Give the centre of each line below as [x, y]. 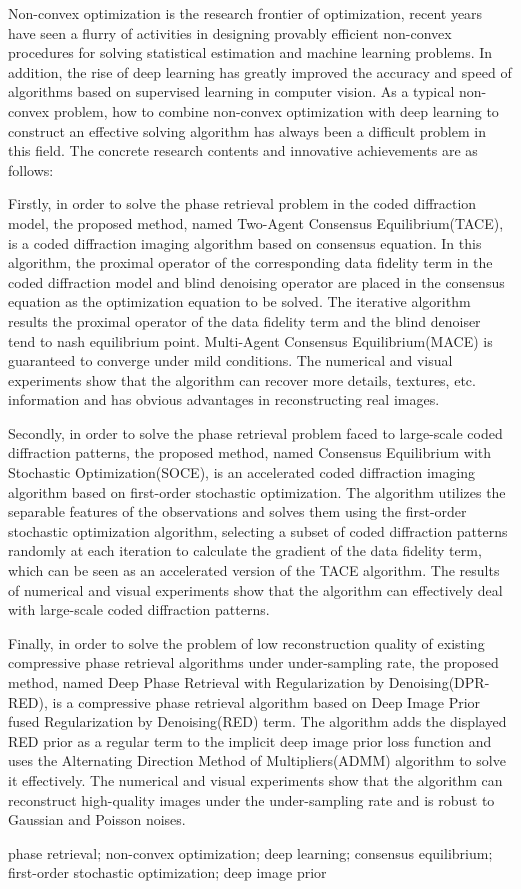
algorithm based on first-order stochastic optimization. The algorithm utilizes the [257, 491]
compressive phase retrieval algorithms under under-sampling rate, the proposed [253, 662]
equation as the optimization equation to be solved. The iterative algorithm [239, 301]
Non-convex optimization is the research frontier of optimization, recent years [245, 13]
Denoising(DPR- [439, 682]
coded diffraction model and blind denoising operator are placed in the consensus [256, 281]
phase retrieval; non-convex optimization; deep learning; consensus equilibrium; [250, 852]
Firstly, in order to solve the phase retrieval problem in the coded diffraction [242, 203]
